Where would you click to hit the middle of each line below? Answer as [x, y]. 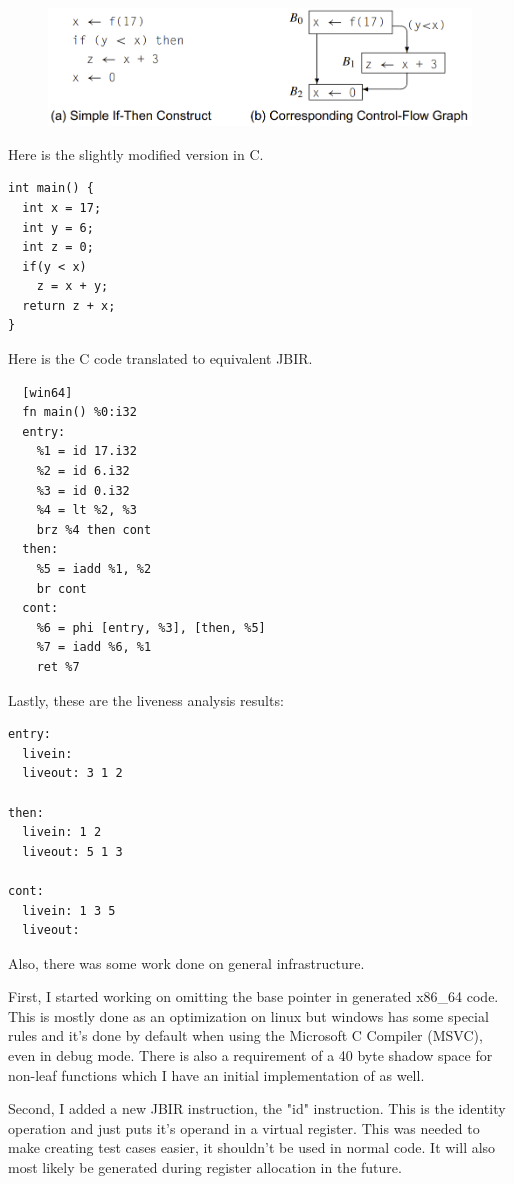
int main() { [51, 188]
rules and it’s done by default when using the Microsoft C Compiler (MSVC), [245, 1035]
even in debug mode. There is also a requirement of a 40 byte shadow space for [250, 1055]
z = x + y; [72, 286]
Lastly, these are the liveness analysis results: [146, 699]
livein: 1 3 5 [69, 910]
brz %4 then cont [94, 529]
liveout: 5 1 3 [72, 851]
